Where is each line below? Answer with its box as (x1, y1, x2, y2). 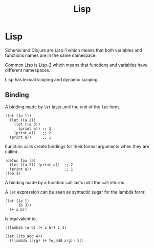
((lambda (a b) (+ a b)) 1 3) (5, 225, 67, 230)
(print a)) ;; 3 (18, 126, 51, 131)
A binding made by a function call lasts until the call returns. (5, 179, 126, 185)
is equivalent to (5, 216, 36, 222)
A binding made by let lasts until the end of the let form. (5, 104, 120, 110)
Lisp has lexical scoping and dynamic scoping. (5, 76, 99, 82)
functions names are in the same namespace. (5, 52, 97, 58)
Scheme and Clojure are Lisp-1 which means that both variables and (5, 47, 143, 53)
